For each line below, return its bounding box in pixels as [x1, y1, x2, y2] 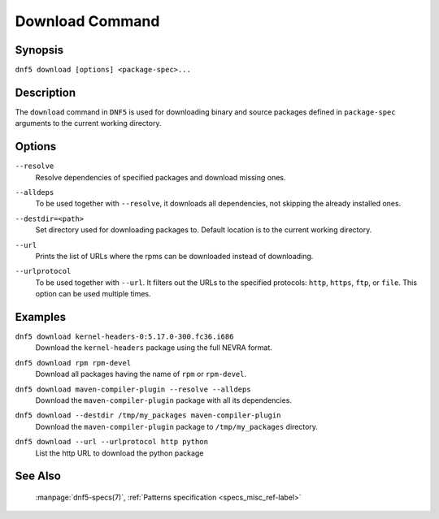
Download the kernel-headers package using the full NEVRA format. [35, 343, 272, 352]
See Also [15, 469, 61, 483]
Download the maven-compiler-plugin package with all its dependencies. [35, 396, 293, 405]
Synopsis [15, 43, 64, 57]
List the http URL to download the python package [35, 448, 204, 458]
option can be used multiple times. [35, 289, 151, 299]
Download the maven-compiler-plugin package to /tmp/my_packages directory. [35, 422, 319, 431]
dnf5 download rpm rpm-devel [15, 358, 132, 367]
